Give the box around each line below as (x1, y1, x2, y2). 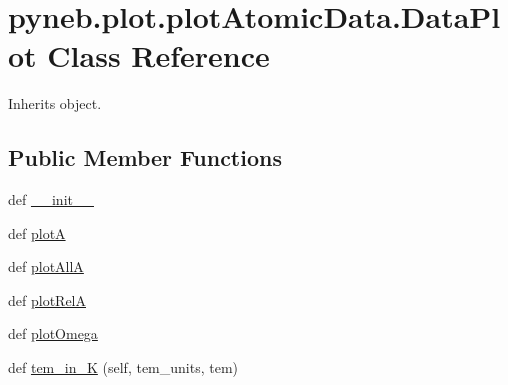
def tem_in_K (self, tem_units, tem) (8, 357, 238, 378)
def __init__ (8, 189, 94, 210)
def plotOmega (8, 323, 98, 344)
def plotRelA (8, 289, 86, 310)
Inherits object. (8, 93, 102, 114)
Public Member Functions (8, 142, 282, 173)
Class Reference (47, 35, 270, 76)
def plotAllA (8, 256, 84, 277)
